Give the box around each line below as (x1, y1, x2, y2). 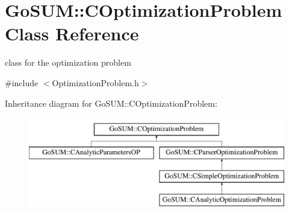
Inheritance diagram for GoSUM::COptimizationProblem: (5, 96, 217, 109)
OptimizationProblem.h (52, 76, 139, 89)
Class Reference (5, 21, 139, 46)
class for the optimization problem (5, 56, 131, 69)
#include (5, 76, 39, 89)
